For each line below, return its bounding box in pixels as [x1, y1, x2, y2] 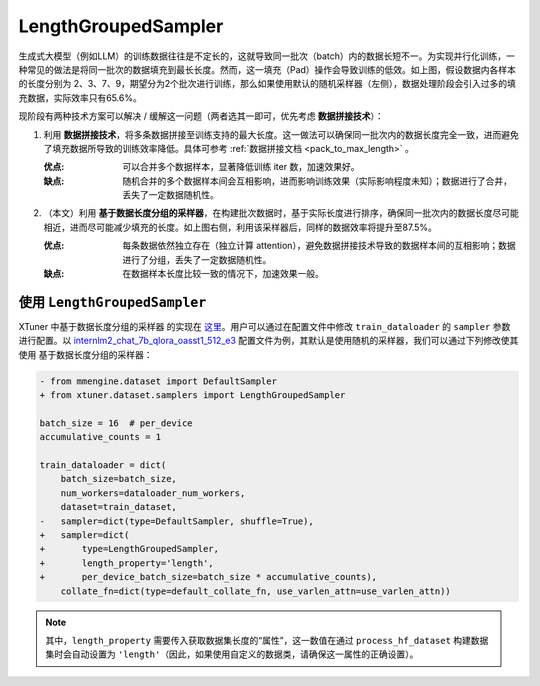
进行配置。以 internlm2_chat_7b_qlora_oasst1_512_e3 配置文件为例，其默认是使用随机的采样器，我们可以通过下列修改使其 [18, 335, 519, 347]
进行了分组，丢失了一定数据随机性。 [122, 253, 272, 265]
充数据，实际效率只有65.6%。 [18, 91, 142, 104]
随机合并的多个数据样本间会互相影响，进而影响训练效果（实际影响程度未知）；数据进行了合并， [122, 175, 512, 187]
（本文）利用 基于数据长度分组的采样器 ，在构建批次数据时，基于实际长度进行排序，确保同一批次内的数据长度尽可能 [43, 207, 519, 219]
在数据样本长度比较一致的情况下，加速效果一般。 [122, 268, 324, 280]
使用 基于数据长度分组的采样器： [18, 348, 153, 360]
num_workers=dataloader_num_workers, [60, 487, 246, 499]
